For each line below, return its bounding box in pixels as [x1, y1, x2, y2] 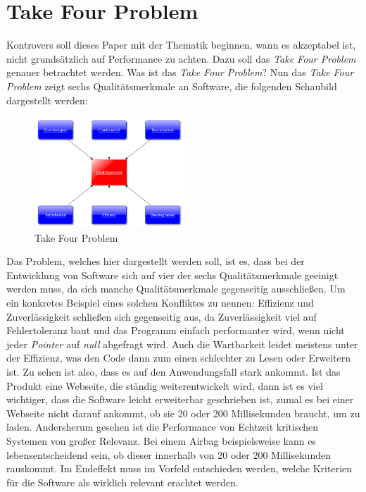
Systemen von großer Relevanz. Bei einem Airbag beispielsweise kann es [6, 433, 316, 448]
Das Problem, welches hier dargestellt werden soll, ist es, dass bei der [6, 254, 305, 269]
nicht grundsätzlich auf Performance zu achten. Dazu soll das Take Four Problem [6, 51, 356, 66]
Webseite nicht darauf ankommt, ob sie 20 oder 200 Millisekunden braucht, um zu [6, 405, 360, 420]
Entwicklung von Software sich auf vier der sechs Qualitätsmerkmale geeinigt [6, 267, 339, 282]
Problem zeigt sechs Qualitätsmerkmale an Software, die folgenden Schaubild [6, 78, 337, 93]
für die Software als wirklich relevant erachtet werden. [6, 474, 239, 489]
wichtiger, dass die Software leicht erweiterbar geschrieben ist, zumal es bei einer [6, 392, 354, 407]
